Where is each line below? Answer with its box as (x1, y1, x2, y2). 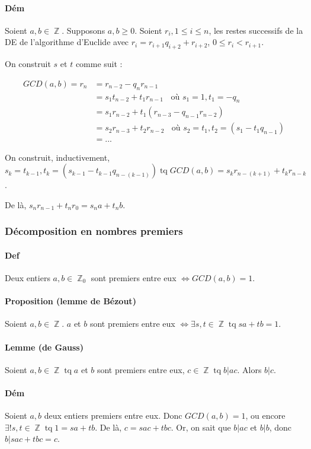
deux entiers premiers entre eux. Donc (44, 409, 182, 422)
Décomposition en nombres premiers (5, 224, 183, 238)
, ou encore (245, 409, 286, 422)
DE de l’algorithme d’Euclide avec (5, 36, 129, 48)
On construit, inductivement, (5, 151, 110, 163)
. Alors (237, 363, 262, 375)
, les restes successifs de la (209, 24, 303, 36)
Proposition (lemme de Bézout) (5, 295, 136, 307)
